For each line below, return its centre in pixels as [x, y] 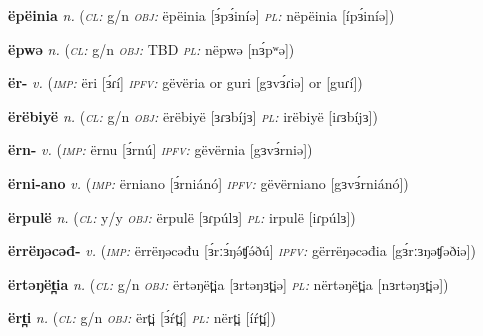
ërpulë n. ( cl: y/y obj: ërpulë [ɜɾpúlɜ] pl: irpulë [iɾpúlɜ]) [182, 216]
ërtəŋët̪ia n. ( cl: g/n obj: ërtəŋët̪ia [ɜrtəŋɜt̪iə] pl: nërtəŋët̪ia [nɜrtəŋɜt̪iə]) [228, 283]
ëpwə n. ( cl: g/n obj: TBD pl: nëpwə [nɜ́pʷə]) [151, 48]
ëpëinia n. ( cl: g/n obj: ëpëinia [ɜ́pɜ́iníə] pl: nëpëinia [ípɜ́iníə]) [201, 15]
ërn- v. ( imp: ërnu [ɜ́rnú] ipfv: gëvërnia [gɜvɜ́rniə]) [160, 149]
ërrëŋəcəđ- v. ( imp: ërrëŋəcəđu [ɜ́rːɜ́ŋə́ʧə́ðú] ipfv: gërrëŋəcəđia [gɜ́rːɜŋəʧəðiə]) [242, 250]
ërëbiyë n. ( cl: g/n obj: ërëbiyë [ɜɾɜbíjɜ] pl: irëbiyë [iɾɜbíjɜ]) [193, 115]
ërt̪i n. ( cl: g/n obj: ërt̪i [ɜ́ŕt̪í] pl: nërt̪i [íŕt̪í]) [142, 317]
